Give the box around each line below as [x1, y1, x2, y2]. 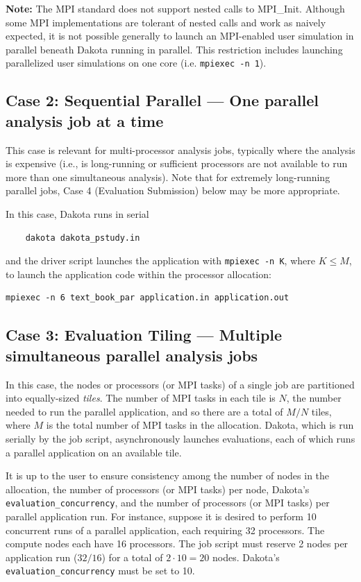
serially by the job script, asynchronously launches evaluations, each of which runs [6, 431, 355, 445]
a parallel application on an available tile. [6, 445, 182, 459]
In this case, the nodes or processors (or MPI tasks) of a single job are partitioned [6, 377, 355, 391]
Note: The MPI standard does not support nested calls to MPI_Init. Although [6, 1, 345, 15]
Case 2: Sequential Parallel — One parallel [6, 89, 319, 111]
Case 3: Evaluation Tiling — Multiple [6, 324, 283, 345]
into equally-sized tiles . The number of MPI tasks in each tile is [6, 391, 276, 405]
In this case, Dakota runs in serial [6, 207, 149, 221]
